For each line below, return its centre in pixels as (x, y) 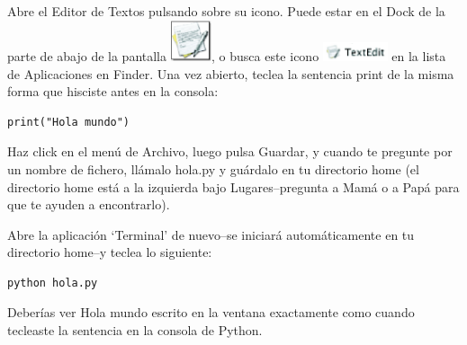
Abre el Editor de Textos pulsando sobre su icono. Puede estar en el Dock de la (226, 11)
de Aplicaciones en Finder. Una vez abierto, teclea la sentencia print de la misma (231, 73)
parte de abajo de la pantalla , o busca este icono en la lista (227, 55)
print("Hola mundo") (69, 122)
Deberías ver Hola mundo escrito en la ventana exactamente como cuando (211, 312)
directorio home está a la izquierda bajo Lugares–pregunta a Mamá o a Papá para (233, 186)
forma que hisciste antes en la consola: (113, 91)
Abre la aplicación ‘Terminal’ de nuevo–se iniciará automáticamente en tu (211, 234)
